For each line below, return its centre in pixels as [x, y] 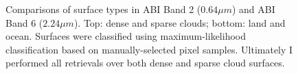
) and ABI [253, 9]
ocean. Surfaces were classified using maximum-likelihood [126, 36]
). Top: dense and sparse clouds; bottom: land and [180, 22]
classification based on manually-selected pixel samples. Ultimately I [149, 49]
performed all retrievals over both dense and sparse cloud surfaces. [145, 63]
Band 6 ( [24, 22]
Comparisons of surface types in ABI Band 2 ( [103, 9]
